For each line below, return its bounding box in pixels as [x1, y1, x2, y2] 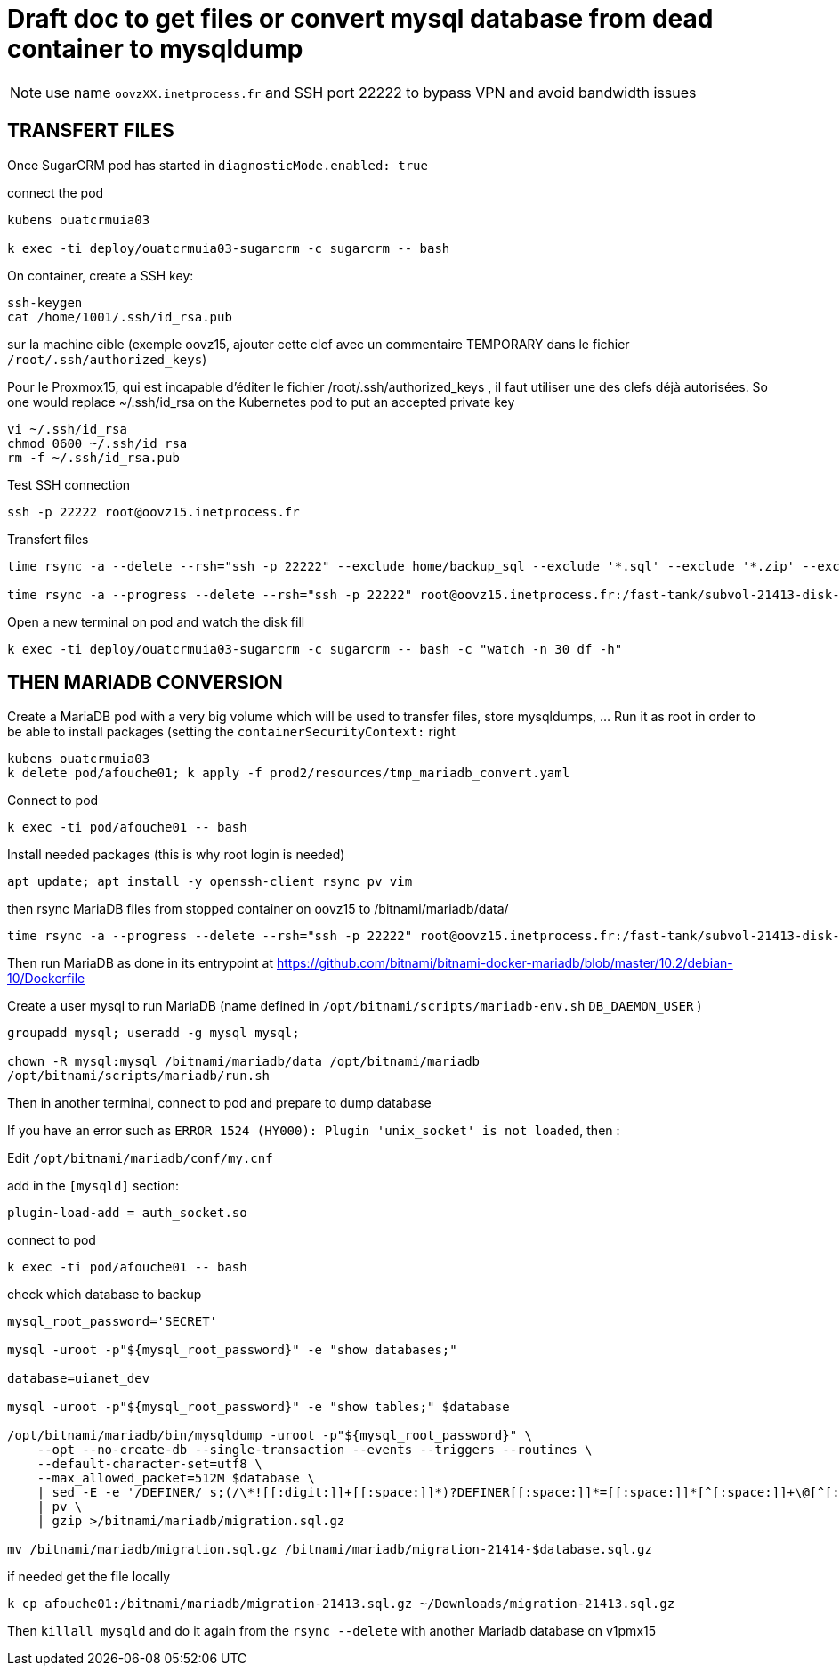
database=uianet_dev [7, 1371, 150, 1386]
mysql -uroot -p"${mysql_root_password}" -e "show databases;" [7, 1343, 457, 1358]
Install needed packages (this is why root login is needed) [7, 847, 345, 863]
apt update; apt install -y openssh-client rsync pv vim [7, 874, 413, 889]
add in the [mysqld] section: [7, 1178, 180, 1194]
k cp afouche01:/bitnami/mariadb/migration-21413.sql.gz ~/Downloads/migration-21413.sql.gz [7, 1596, 675, 1612]
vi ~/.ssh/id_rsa [7, 421, 127, 436]
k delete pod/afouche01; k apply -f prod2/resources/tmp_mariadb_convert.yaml [7, 766, 570, 781]
